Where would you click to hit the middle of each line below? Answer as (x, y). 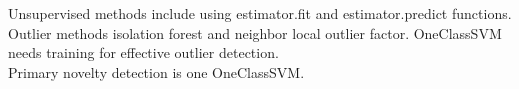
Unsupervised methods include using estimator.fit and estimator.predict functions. (260, 13)
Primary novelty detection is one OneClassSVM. (156, 71)
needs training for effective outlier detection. (143, 52)
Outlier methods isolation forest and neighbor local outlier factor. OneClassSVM (255, 32)
